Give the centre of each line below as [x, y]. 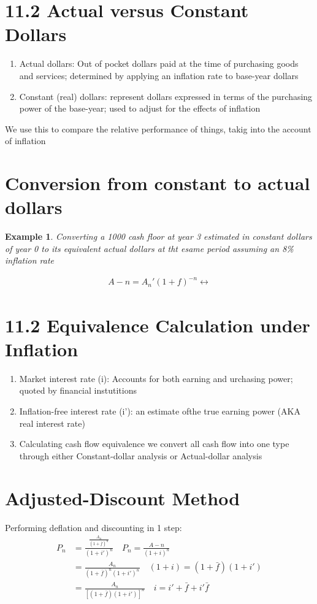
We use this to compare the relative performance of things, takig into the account [158, 128]
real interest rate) [52, 423]
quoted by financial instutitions [78, 390]
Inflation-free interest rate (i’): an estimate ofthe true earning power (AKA [160, 411]
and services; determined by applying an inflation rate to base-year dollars [159, 75]
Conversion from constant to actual [158, 183]
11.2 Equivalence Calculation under [158, 325]
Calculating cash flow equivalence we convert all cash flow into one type [154, 444]
